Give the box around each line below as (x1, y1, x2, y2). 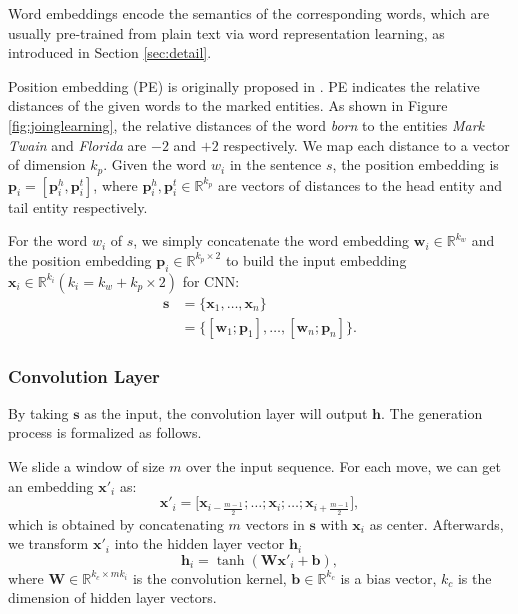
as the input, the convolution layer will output (84, 402, 368, 423)
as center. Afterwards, (369, 513, 504, 534)
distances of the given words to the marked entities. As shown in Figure (8, 95, 448, 116)
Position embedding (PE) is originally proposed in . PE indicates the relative (8, 75, 480, 96)
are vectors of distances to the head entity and (217, 174, 503, 195)
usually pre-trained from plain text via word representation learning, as (8, 22, 445, 43)
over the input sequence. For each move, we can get (186, 456, 502, 477)
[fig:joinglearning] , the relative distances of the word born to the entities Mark (8, 114, 484, 135)
